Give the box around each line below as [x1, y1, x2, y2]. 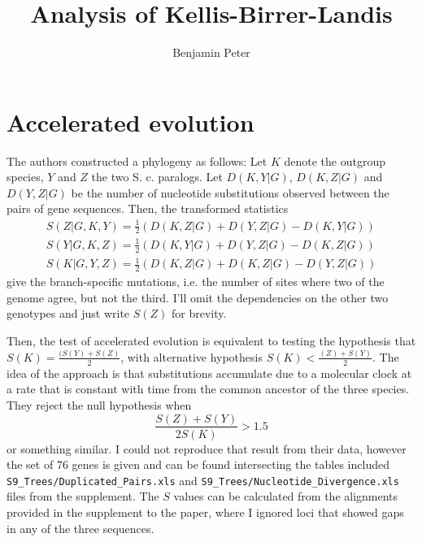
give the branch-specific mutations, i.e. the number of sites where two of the [7, 273, 385, 290]
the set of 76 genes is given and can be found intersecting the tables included [7, 456, 389, 473]
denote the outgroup [284, 152, 385, 169]
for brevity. [172, 305, 227, 322]
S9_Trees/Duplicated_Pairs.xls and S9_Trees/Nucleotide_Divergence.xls [7, 471, 399, 488]
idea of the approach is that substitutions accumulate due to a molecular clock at [7, 364, 412, 381]
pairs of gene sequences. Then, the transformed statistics [7, 200, 289, 217]
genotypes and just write [7, 305, 130, 322]
